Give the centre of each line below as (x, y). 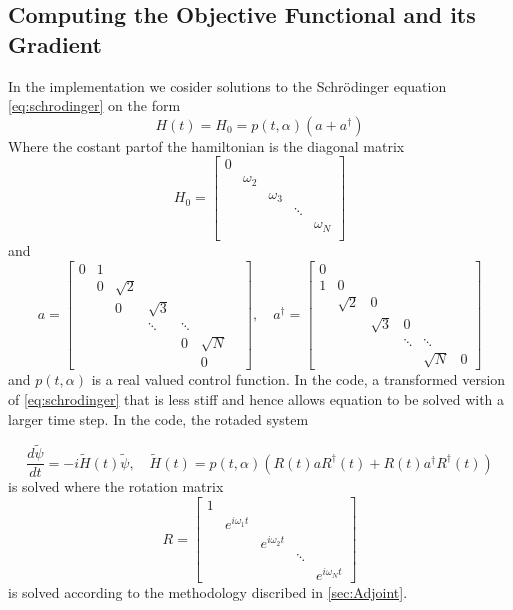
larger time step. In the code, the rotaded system (158, 418)
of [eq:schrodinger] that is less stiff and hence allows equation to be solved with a (256, 398)
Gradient (55, 43)
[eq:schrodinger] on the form (94, 105)
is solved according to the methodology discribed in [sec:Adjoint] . (208, 592)
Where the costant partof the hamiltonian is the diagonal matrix (206, 145)
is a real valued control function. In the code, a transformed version (298, 379)
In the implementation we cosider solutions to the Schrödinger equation (227, 85)
